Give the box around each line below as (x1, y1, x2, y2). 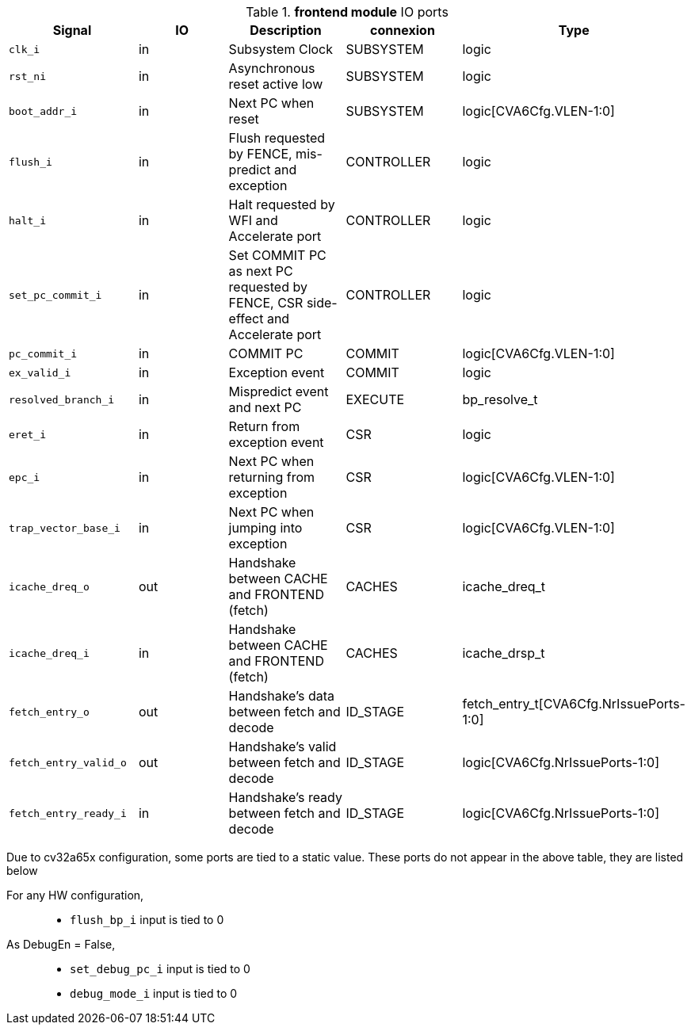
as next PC (228, 263, 293, 279)
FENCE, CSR (228, 295, 304, 311)
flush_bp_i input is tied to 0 (70, 913, 224, 926)
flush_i (9, 155, 52, 168)
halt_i (9, 214, 46, 227)
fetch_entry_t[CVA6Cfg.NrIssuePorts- (462, 696, 685, 712)
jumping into (228, 520, 303, 536)
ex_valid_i (9, 366, 71, 379)
